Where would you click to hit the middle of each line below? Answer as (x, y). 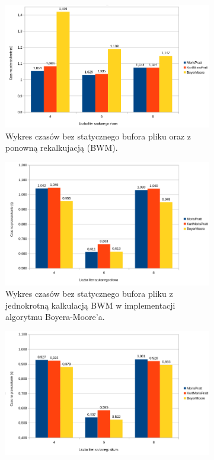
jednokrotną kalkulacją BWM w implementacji (90, 305)
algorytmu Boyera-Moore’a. (55, 317)
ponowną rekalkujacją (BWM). (62, 147)
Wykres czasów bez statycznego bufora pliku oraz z (98, 136)
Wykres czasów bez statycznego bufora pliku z (89, 294)
